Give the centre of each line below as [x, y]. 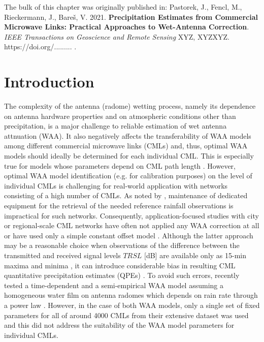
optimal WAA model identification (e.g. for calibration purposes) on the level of [128, 176]
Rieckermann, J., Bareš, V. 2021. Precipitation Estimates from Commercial [131, 17]
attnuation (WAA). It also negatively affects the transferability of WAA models [128, 135]
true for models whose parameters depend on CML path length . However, [120, 165]
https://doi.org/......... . [40, 46]
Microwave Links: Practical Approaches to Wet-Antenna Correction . [127, 27]
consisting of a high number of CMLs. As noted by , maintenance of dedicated [126, 195]
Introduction [49, 82]
